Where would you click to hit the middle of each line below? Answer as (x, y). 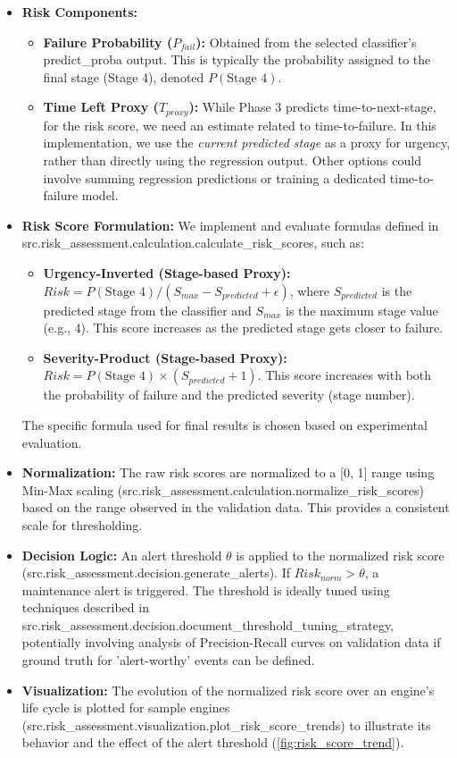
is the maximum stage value (361, 310)
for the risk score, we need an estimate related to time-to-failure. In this (240, 125)
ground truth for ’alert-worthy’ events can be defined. (168, 660)
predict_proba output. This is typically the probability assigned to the (237, 59)
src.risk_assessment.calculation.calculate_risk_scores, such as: (193, 243)
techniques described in (85, 607)
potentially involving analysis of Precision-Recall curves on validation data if (231, 642)
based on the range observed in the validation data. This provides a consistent (236, 507)
